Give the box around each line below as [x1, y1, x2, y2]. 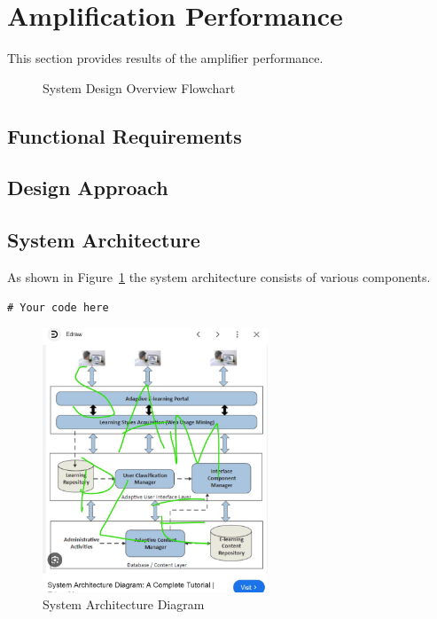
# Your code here [7, 301, 109, 314]
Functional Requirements [7, 121, 242, 149]
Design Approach [7, 174, 168, 201]
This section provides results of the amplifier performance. [7, 49, 324, 67]
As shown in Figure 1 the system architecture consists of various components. [7, 268, 431, 286]
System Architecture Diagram [43, 595, 205, 614]
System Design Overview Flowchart [43, 78, 236, 97]
